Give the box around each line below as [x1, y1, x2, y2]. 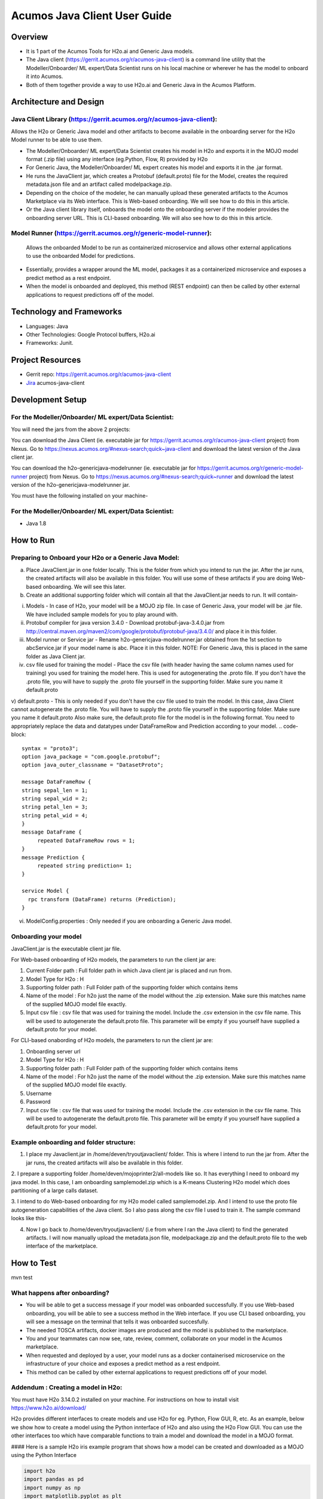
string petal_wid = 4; [22, 812, 89, 818]
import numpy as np [23, 1484, 81, 1491]
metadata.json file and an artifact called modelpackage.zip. [26, 180, 172, 188]
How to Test [11, 1258, 57, 1268]
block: [11, 731, 27, 738]
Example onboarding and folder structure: [11, 1138, 136, 1146]
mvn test [11, 1274, 33, 1281]
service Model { [22, 887, 69, 895]
